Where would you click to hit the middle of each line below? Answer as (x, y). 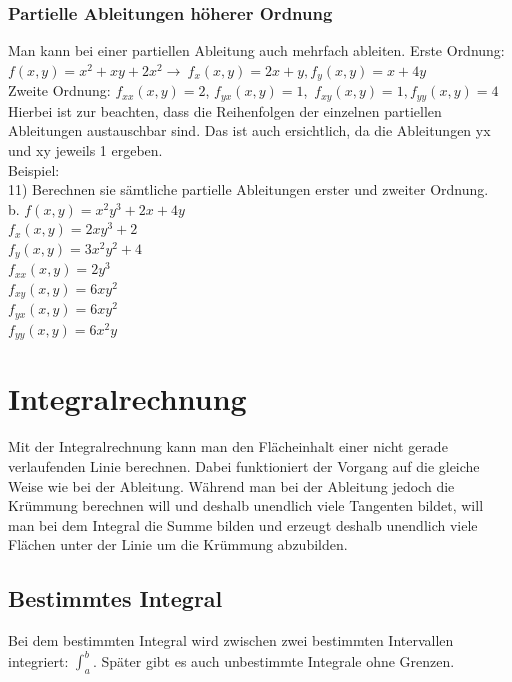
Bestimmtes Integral (115, 598)
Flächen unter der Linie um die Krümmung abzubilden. (178, 544)
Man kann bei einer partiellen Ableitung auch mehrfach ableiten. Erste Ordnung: (256, 50)
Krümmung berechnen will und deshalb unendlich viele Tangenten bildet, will (246, 505)
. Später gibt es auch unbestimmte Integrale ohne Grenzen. (273, 660)
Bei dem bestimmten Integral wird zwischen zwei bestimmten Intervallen (231, 640)
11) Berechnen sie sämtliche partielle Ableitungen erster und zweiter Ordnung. (248, 189)
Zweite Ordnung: (59, 90)
